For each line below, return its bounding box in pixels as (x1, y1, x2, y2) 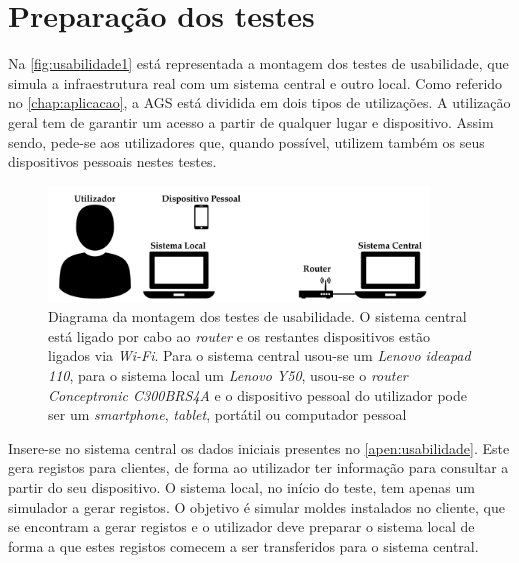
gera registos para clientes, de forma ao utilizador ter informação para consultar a (8, 457, 509, 478)
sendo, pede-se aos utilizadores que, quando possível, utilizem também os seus (8, 131, 485, 152)
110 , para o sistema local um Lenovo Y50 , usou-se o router (48, 365, 408, 386)
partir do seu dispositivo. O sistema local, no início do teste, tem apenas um (8, 477, 475, 498)
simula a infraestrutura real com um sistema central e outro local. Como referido (8, 72, 503, 93)
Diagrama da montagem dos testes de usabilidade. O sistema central (48, 306, 467, 327)
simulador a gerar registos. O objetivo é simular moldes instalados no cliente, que (8, 496, 505, 517)
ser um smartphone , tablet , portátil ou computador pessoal (48, 404, 407, 425)
